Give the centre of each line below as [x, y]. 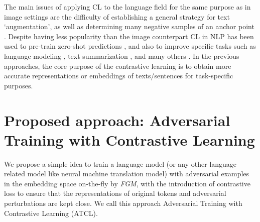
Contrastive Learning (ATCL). [51, 213]
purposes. [19, 85]
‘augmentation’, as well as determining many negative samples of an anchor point [129, 26]
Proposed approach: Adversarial [117, 120]
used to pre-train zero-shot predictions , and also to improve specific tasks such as [130, 46]
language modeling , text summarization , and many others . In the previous [122, 55]
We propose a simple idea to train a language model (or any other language [120, 163]
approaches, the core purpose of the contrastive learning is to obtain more [118, 66]
